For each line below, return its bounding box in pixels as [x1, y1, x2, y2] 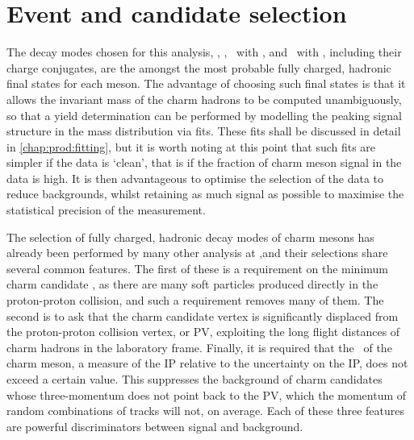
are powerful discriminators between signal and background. [6, 417, 303, 434]
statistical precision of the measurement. [6, 201, 206, 218]
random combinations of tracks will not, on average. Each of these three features [6, 402, 405, 419]
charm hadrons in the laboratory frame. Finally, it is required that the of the [6, 338, 392, 355]
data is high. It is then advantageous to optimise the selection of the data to [6, 169, 384, 186]
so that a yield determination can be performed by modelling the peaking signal [6, 106, 402, 123]
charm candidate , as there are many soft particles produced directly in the [6, 276, 378, 293]
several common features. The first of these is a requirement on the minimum [6, 259, 389, 276]
